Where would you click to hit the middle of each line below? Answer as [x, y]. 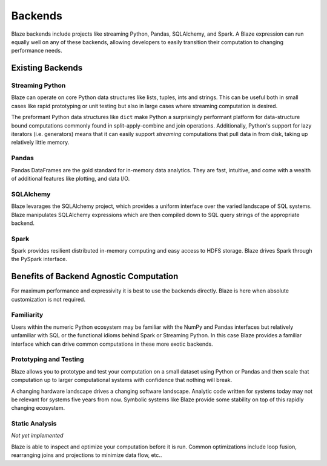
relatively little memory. [40, 143]
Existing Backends [47, 68]
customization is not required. [48, 299]
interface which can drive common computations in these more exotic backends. [112, 344]
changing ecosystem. [38, 408]
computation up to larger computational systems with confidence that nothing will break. [122, 380]
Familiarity [27, 315]
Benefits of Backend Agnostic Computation [95, 277]
